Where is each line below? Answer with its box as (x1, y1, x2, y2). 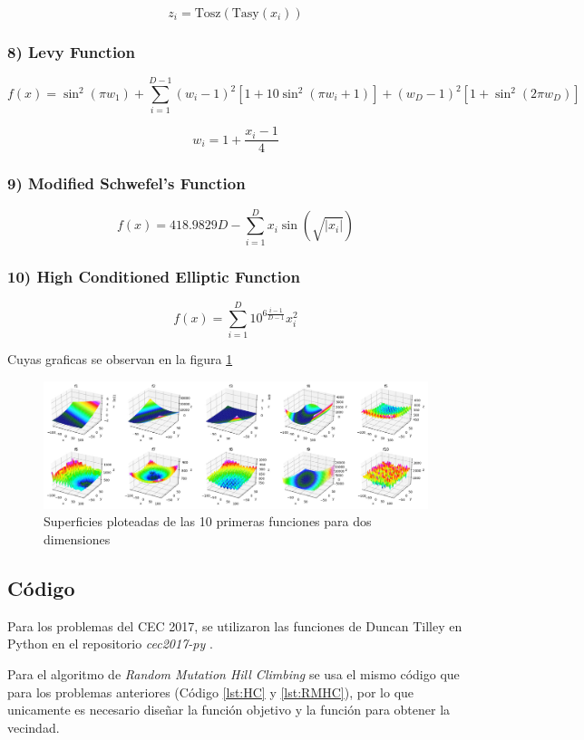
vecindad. (7, 717, 60, 736)
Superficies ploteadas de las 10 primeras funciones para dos (44, 512, 372, 531)
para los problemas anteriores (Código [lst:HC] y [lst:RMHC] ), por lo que (7, 682, 414, 701)
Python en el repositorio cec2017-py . (7, 634, 213, 653)
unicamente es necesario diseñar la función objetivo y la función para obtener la (7, 700, 451, 719)
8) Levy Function (7, 40, 135, 62)
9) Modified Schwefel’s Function (7, 172, 246, 195)
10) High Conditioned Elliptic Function (7, 264, 300, 287)
